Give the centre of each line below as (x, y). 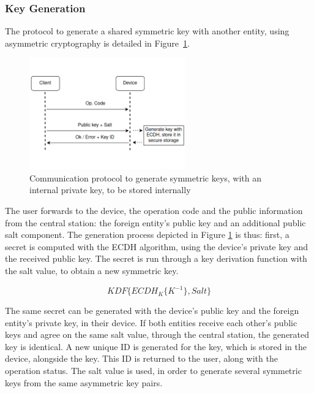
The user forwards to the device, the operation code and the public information (154, 211)
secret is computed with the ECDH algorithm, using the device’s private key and (157, 246)
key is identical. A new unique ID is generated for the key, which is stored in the (156, 346)
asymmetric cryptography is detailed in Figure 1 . (97, 43)
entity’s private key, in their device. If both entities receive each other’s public (151, 322)
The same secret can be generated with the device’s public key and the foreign (152, 311)
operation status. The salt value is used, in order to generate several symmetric (153, 371)
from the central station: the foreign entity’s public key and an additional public (155, 222)
